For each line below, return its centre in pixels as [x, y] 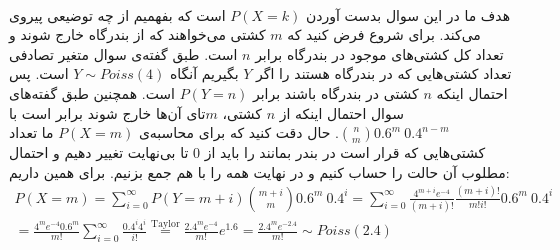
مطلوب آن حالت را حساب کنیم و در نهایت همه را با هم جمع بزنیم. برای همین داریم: [259, 171]
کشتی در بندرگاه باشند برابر [335, 92]
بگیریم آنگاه [204, 73]
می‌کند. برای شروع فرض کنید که [384, 34]
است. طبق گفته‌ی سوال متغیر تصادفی [123, 53]
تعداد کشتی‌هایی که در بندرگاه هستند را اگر [384, 73]
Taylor [165, 223]
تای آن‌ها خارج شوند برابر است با [107, 112]
